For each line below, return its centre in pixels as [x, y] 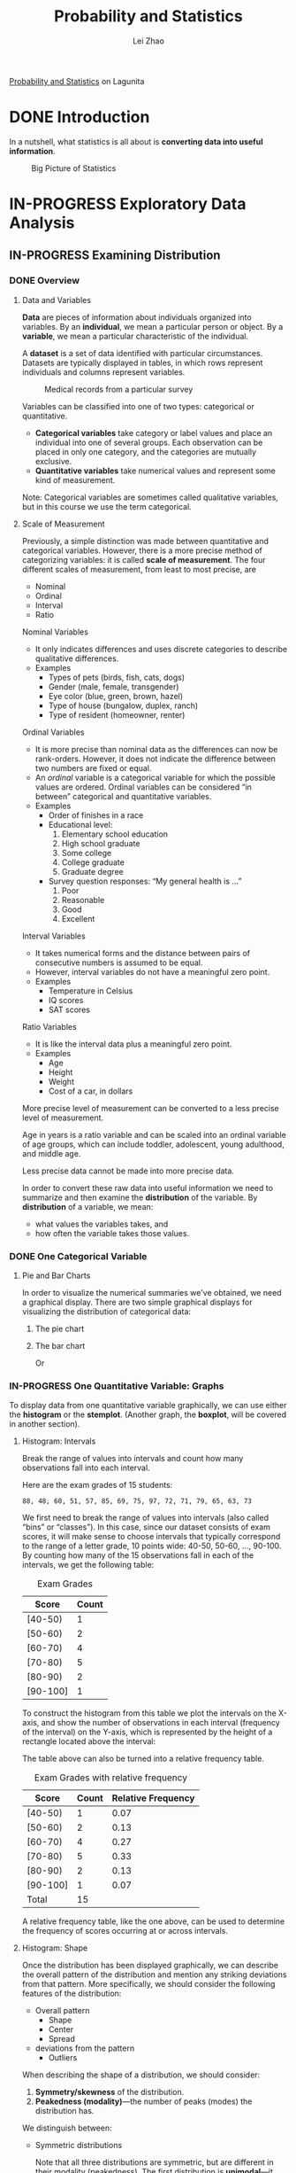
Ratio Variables [49, 1026]
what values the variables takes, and [102, 1224]
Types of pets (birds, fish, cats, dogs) [117, 677]
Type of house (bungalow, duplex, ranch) [123, 705]
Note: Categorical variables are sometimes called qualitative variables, [150, 497]
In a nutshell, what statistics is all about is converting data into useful [136, 141]
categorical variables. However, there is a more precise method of [142, 550]
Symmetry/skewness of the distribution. [110, 2092]
